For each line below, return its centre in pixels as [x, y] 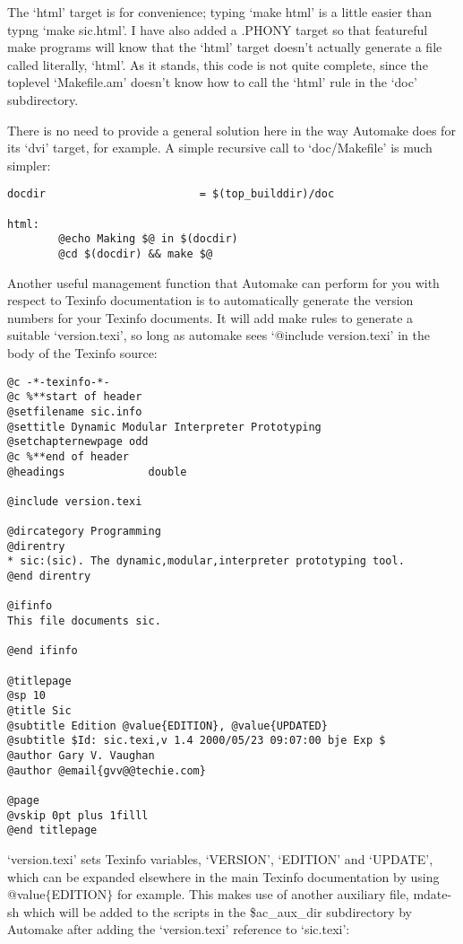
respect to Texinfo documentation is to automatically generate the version [210, 300]
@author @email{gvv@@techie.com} [107, 770]
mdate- [433, 894]
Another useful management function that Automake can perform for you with [223, 282]
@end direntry [49, 577]
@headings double [97, 472]
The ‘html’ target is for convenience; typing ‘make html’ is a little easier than [219, 12]
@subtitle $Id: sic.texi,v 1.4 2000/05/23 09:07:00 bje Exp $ [197, 741]
